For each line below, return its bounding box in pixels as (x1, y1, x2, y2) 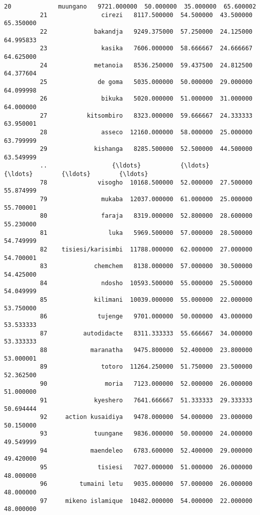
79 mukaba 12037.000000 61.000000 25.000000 (40, 196, 252, 203)
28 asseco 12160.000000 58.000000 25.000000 (40, 128, 252, 136)
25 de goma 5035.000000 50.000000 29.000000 (40, 78, 252, 85)
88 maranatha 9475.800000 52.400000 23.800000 (40, 346, 252, 354)
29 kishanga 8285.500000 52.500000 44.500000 (40, 145, 252, 153)
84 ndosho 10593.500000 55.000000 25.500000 (40, 279, 252, 287)
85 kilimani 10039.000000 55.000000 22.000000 (40, 296, 252, 303)
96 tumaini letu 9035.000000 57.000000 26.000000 (40, 480, 252, 488)
